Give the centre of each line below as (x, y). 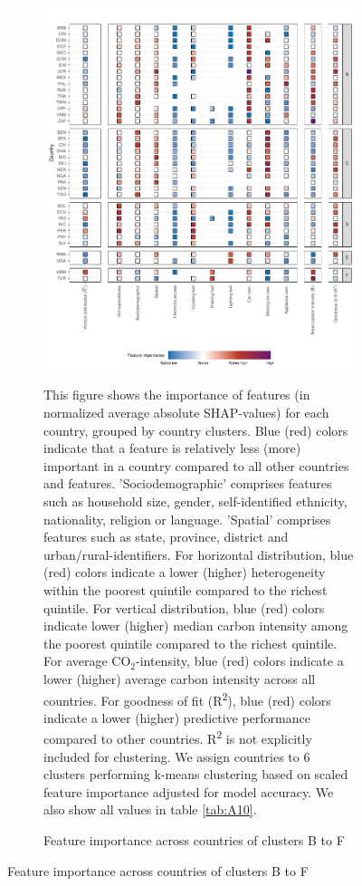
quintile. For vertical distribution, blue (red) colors (184, 607)
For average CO (87, 661)
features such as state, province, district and (166, 537)
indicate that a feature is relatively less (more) (172, 448)
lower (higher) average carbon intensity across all (180, 678)
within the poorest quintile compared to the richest (186, 589)
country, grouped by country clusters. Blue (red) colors (196, 430)
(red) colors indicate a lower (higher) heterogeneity (185, 572)
